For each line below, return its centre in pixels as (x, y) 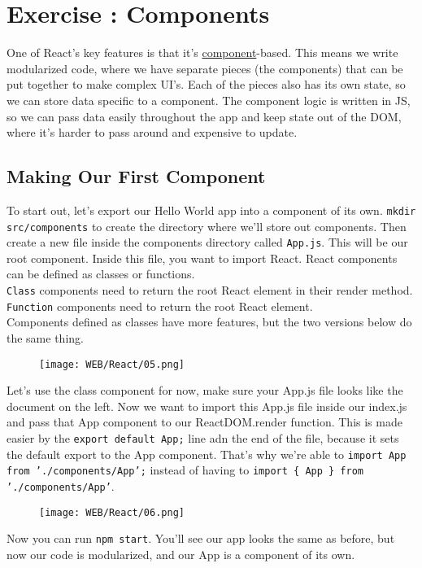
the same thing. (45, 337)
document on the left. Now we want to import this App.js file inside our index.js (207, 406)
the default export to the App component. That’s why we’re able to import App (207, 454)
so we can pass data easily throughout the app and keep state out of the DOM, (204, 116)
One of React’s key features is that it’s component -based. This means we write (202, 52)
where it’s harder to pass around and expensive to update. (152, 132)
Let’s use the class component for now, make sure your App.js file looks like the (205, 390)
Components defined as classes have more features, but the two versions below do (209, 322)
